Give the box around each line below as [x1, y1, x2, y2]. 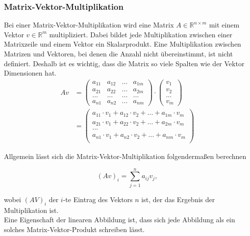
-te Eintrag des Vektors [63, 194, 133, 204]
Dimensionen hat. [4, 68, 57, 78]
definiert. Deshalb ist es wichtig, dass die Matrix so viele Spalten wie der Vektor [4, 58, 245, 68]
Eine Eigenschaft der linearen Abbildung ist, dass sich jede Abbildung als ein [4, 214, 235, 225]
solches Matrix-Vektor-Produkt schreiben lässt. [4, 224, 145, 234]
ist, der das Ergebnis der [141, 194, 215, 204]
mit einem [209, 20, 240, 30]
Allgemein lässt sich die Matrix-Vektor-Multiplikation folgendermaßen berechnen [4, 151, 247, 161]
